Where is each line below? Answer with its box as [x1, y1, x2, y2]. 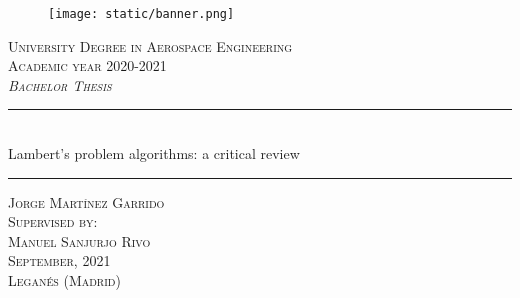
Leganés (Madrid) [8, 270, 121, 290]
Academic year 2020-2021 [8, 55, 167, 76]
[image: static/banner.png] [48, 7, 235, 21]
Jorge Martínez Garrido [8, 191, 165, 212]
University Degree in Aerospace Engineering [8, 35, 293, 56]
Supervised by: [8, 211, 98, 232]
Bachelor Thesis [8, 74, 112, 95]
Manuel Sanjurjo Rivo [8, 230, 151, 251]
